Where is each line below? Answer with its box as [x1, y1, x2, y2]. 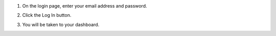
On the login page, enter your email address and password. [22, 3, 148, 9]
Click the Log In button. [22, 12, 72, 18]
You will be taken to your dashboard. [22, 21, 100, 27]
